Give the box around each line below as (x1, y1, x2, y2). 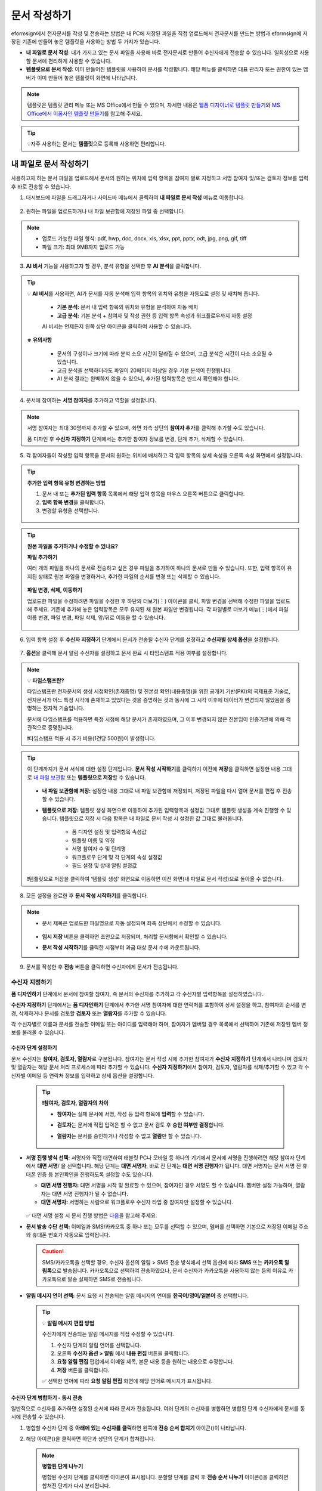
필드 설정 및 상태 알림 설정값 (72, 862, 137, 869)
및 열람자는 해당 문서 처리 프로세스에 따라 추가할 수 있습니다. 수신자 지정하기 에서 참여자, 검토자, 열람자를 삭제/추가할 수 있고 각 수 (11, 1063, 309, 1071)
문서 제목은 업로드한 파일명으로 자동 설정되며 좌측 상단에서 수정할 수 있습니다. (42, 919, 222, 927)
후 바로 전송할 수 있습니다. (11, 182, 72, 190)
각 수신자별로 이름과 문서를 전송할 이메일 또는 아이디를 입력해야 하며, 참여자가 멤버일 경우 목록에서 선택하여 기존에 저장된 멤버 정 (11, 1020, 308, 1028)
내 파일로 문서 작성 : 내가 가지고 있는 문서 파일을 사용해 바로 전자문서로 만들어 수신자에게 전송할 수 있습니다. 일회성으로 (26, 49, 299, 56)
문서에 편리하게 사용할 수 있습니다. (32, 57, 112, 64)
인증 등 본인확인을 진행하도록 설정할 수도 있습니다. (36, 1171, 153, 1178)
